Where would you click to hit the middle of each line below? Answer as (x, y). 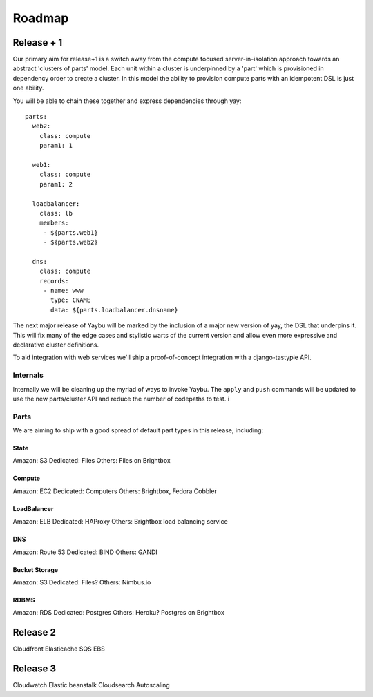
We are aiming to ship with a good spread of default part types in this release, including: (138, 430)
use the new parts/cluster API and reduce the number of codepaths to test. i (121, 399)
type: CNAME (71, 300)
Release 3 (35, 669)
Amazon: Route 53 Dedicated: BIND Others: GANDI (85, 552)
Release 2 (35, 632)
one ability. (28, 88)
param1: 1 (56, 146)
